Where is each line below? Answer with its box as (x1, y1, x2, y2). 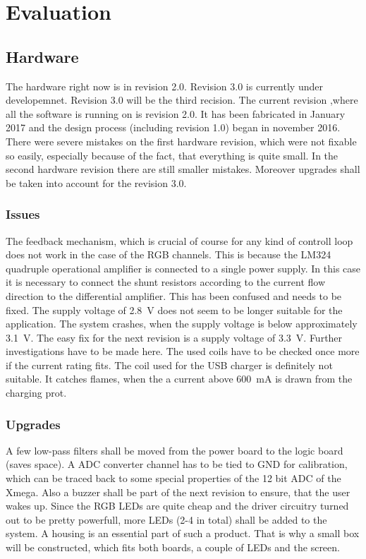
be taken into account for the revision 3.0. (6, 175, 187, 190)
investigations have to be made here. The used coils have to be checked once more (6, 344, 360, 359)
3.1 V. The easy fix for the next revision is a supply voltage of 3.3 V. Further (6, 330, 343, 344)
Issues (6, 205, 40, 223)
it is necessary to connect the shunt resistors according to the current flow (6, 275, 325, 289)
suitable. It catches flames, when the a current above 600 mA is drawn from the (6, 371, 353, 386)
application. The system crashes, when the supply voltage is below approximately (6, 316, 358, 331)
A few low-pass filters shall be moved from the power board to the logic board (6, 443, 343, 457)
